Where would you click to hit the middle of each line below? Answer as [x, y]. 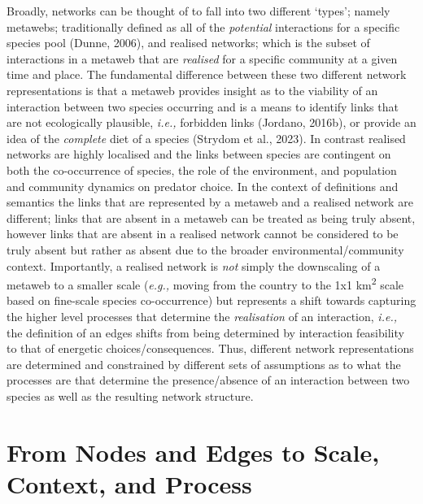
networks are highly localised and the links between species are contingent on [199, 154]
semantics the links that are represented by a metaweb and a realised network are [210, 202]
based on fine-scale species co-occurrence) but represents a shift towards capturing [211, 300]
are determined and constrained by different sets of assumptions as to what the [204, 364]
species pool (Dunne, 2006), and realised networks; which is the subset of [188, 43]
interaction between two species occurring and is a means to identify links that [203, 106]
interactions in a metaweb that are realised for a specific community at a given [202, 58]
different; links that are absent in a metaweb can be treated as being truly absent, [211, 217]
